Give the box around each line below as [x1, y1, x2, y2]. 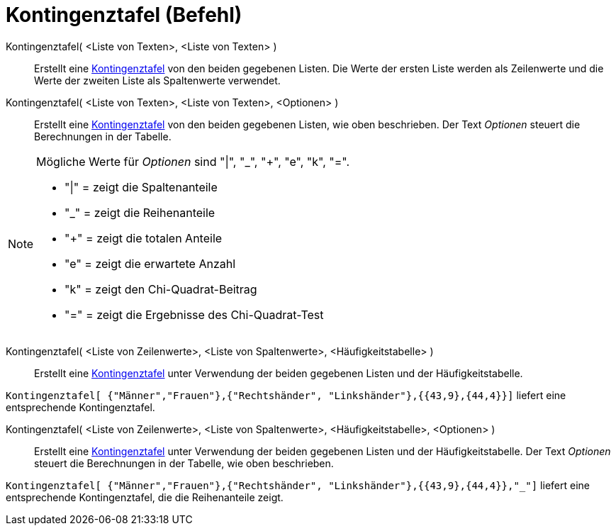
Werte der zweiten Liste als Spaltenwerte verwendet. [34, 74, 281, 86]
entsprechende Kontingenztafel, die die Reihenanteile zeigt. [6, 491, 284, 503]
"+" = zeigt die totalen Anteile [65, 230, 223, 245]
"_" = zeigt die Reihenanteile [65, 205, 215, 220]
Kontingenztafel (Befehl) [6, 3, 242, 27]
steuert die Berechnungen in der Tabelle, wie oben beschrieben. [34, 457, 334, 469]
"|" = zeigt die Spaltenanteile [65, 179, 218, 194]
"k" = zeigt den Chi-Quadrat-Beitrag [65, 281, 257, 296]
